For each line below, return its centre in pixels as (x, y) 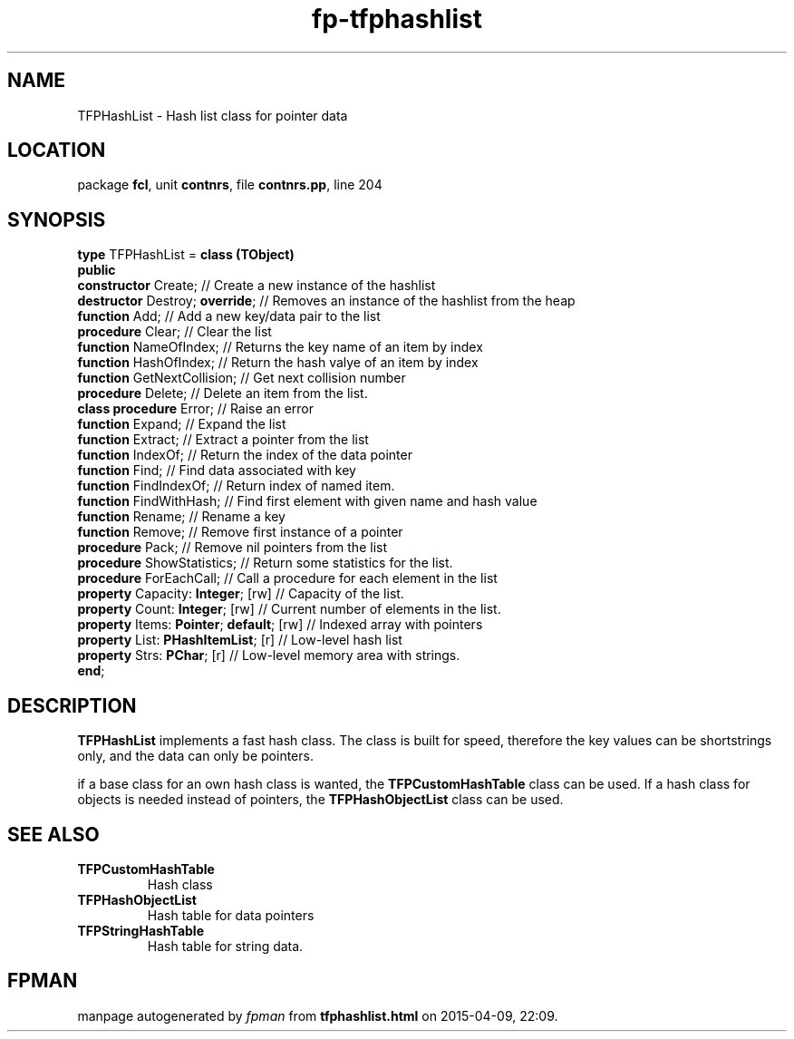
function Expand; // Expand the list (182, 424)
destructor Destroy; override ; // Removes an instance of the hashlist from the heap (326, 301)
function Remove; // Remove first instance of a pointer (240, 532)
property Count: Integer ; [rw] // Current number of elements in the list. (289, 609)
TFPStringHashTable (140, 930)
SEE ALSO (53, 834)
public (97, 270)
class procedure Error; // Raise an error (195, 409)
